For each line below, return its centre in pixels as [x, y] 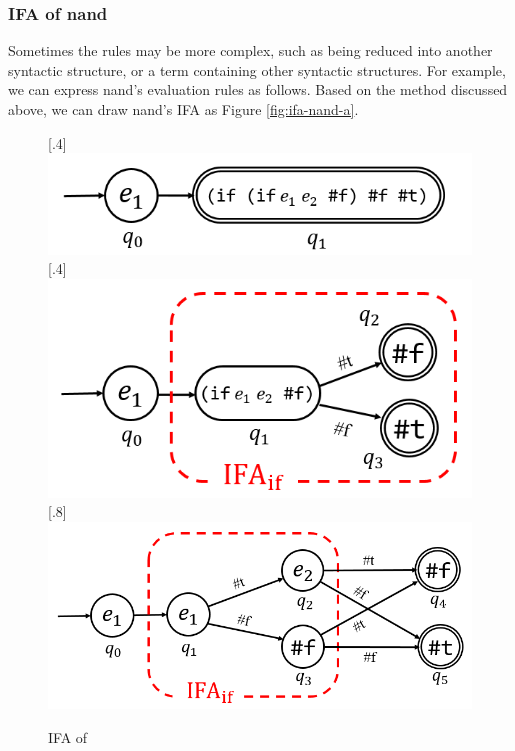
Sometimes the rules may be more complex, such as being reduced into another [250, 50]
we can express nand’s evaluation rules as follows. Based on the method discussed [258, 89]
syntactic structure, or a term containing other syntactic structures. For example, [257, 69]
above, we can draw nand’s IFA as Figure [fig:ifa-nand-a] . [183, 109]
